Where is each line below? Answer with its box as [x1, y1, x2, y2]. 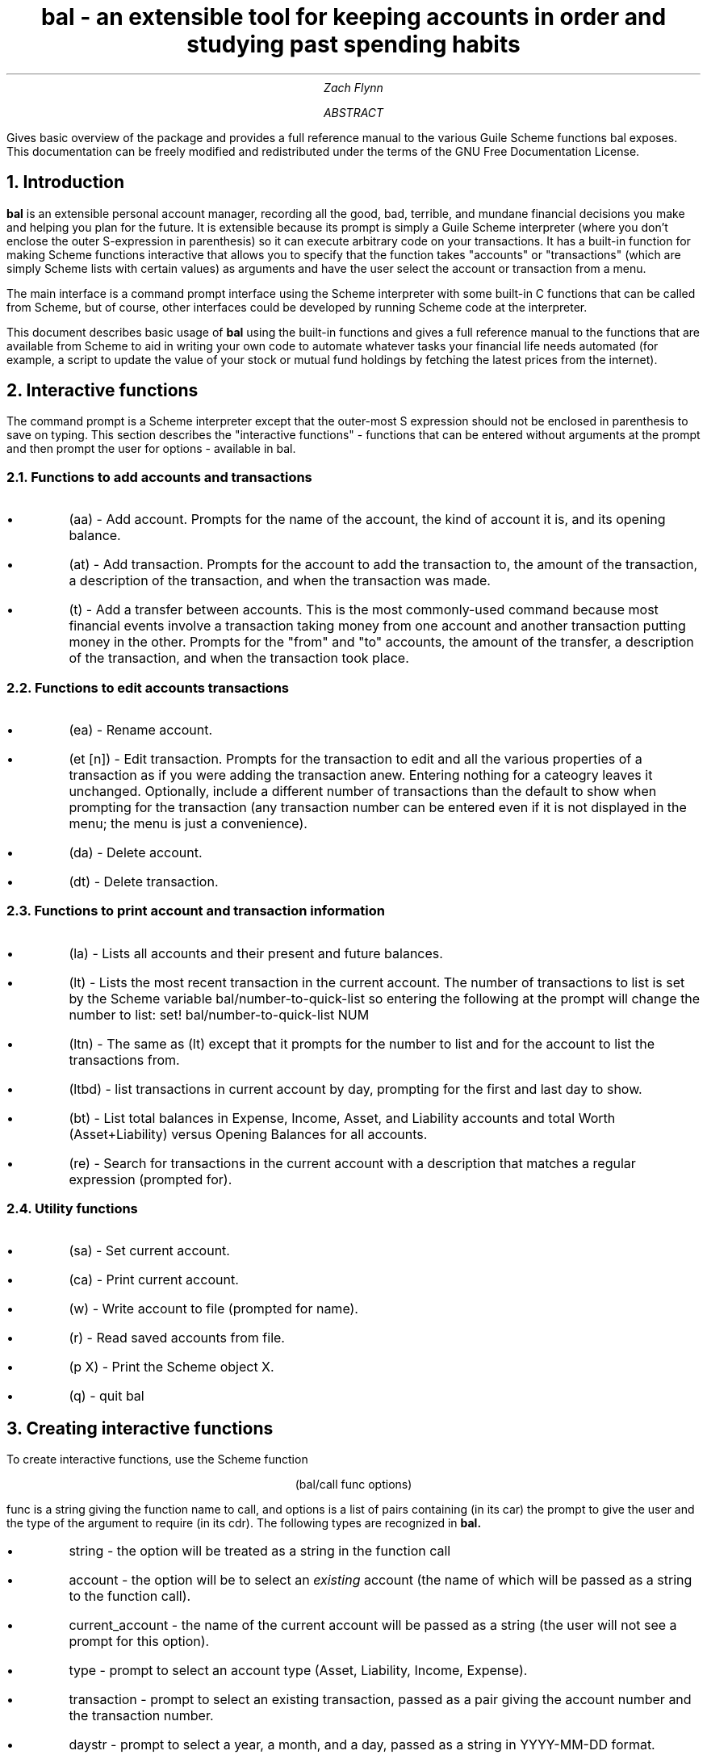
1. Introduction [6, 172, 124, 193]
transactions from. [69, 1051, 180, 1068]
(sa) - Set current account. [69, 1242, 230, 1259]
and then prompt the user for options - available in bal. [6, 442, 296, 456]
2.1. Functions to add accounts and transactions [6, 468, 312, 485]
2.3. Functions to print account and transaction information [6, 903, 385, 919]
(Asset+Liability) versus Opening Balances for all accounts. [69, 1125, 428, 1142]
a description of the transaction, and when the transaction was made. [69, 572, 491, 589]
